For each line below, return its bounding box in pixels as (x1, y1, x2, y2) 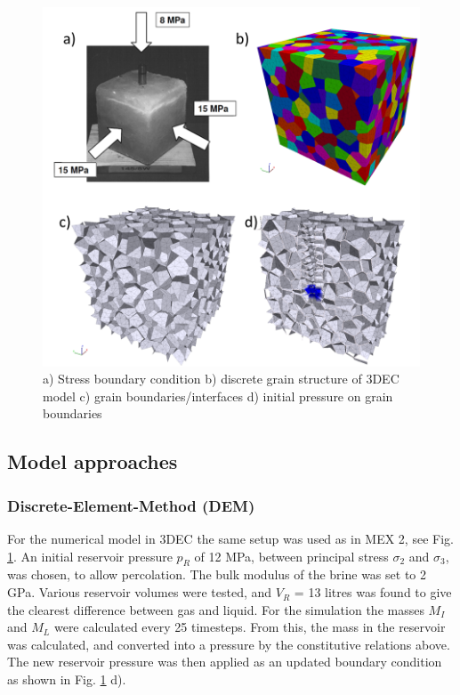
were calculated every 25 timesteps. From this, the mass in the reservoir (53, 618, 446, 636)
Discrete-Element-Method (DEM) (7, 494, 255, 516)
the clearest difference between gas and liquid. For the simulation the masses (7, 600, 424, 618)
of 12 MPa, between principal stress (194, 546, 389, 565)
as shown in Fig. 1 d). (7, 670, 126, 689)
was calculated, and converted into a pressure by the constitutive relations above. (7, 634, 450, 653)
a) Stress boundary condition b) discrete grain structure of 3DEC (43, 369, 399, 388)
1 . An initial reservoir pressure (7, 546, 173, 565)
